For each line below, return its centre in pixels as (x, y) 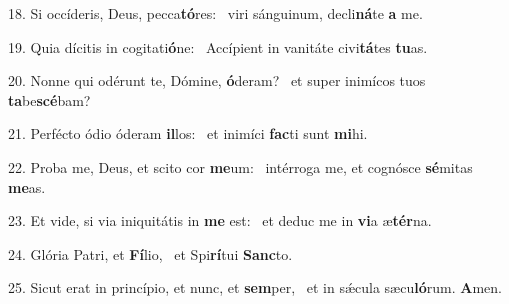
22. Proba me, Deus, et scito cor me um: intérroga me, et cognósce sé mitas (240, 166)
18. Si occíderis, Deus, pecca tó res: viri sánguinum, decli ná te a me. (215, 13)
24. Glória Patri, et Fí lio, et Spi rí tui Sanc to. (150, 253)
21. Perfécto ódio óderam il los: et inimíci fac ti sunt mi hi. (188, 133)
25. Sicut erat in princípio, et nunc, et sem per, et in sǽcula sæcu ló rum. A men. (255, 287)
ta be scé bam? (49, 99)
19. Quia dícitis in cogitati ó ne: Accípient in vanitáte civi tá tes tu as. (218, 46)
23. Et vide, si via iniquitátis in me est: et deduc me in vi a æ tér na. (220, 220)
